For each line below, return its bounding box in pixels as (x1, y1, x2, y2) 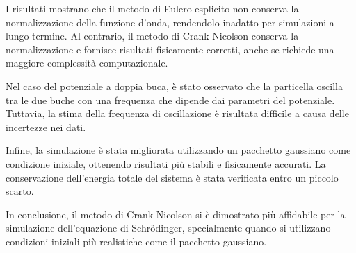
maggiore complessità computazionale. (6, 55, 168, 70)
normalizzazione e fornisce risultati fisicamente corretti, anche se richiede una (6, 42, 334, 56)
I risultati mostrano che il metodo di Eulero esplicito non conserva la (6, 1, 299, 15)
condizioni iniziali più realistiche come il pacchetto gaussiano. (6, 234, 267, 248)
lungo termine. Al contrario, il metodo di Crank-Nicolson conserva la (6, 28, 299, 43)
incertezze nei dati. (6, 119, 86, 134)
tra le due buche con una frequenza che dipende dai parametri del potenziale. (6, 92, 335, 107)
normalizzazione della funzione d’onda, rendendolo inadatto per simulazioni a (6, 15, 334, 29)
